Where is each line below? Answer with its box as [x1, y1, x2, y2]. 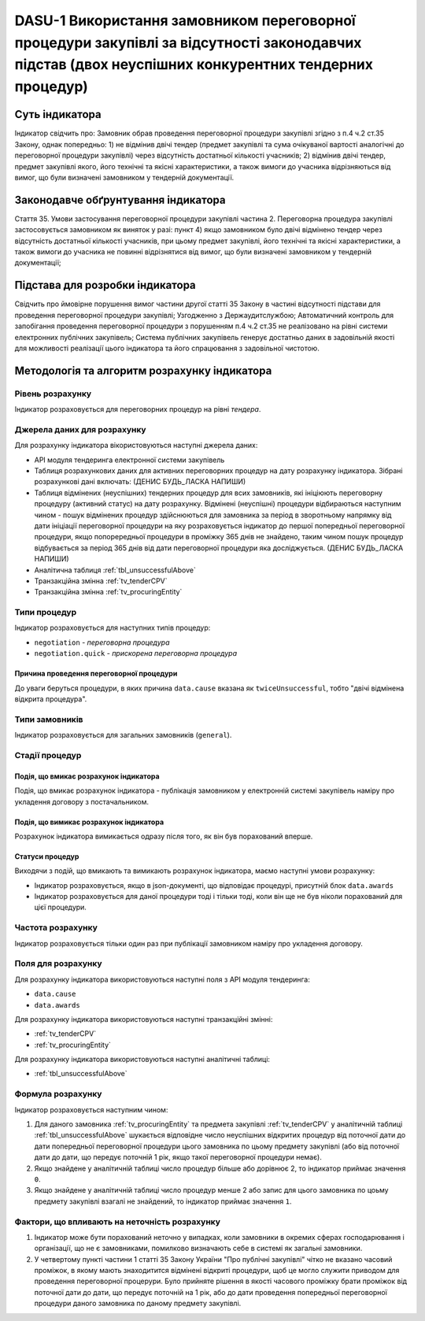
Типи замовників [14, 713, 83, 724]
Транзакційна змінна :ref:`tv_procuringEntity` [34, 587, 183, 597]
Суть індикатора [14, 108, 102, 121]
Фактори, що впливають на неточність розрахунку [14, 1216, 220, 1227]
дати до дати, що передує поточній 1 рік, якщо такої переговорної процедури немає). [34, 1153, 322, 1162]
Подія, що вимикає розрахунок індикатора [14, 817, 164, 827]
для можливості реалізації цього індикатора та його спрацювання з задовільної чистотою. [14, 343, 320, 353]
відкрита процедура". [14, 694, 87, 704]
